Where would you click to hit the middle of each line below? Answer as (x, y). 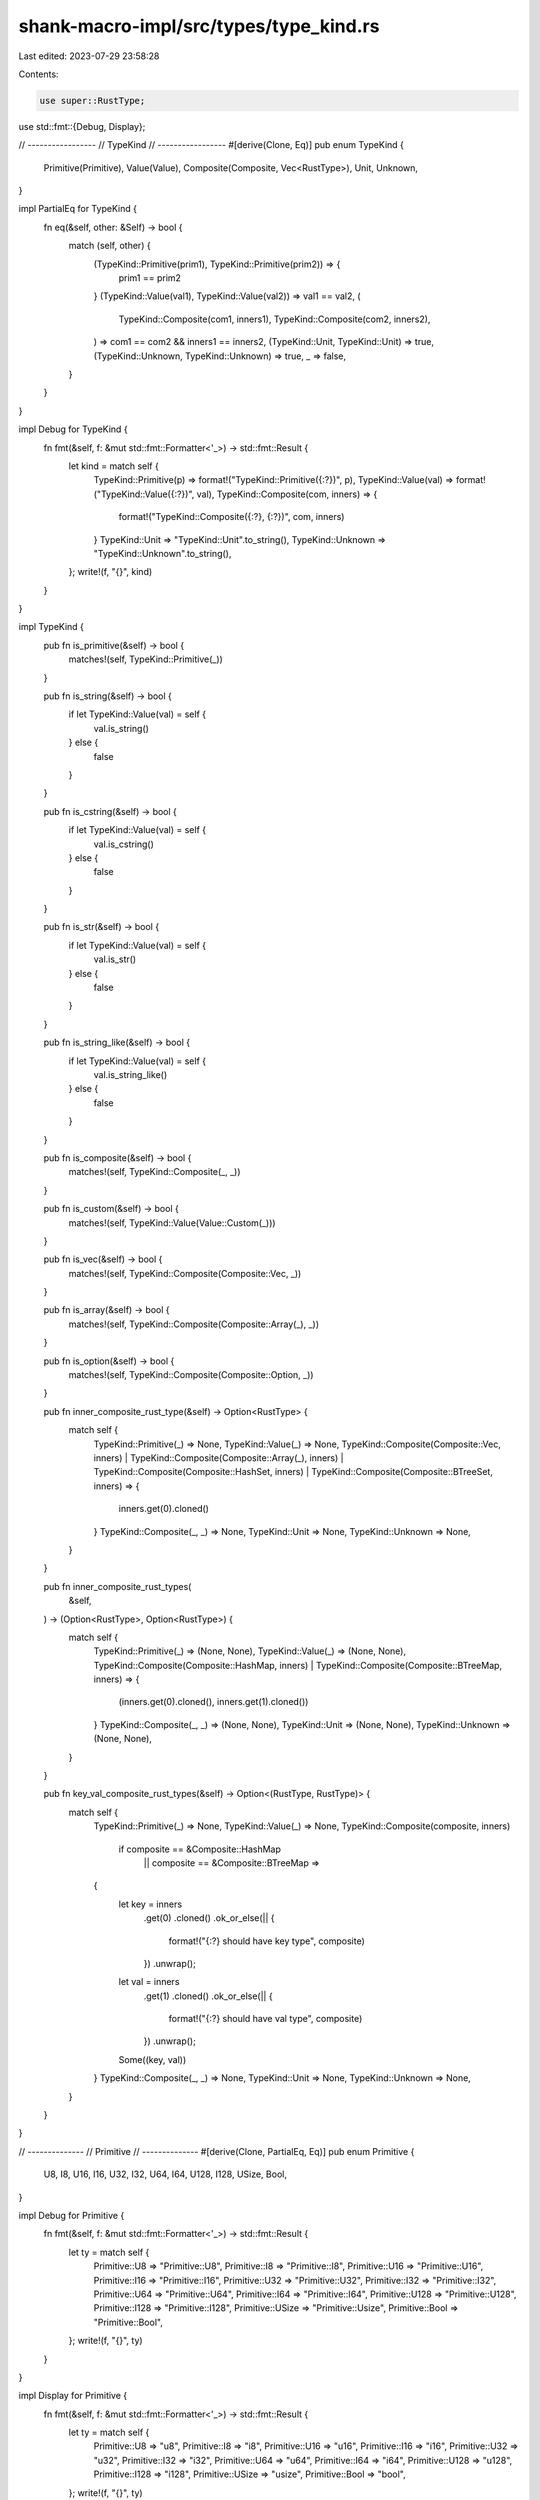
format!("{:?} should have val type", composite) (265, 2019)
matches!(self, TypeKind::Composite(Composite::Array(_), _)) (194, 1324)
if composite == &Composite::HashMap (200, 1849)
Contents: (38, 74)
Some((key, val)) (152, 2059)
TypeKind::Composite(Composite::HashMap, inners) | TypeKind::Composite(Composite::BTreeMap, (298, 1665)
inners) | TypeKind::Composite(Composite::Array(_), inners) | (218, 1457)
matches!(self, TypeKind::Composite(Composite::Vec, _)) (185, 1273)
